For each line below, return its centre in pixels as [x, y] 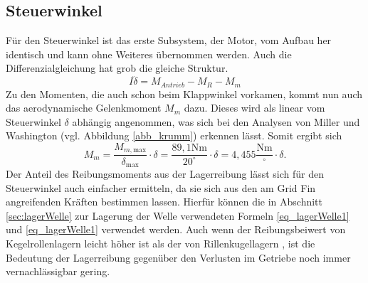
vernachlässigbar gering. [58, 271]
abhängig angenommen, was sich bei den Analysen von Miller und [216, 121]
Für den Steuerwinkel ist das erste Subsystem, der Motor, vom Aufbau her [169, 40]
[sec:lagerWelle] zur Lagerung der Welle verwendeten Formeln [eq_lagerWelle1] [178, 215]
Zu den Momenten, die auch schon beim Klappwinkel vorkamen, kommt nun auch [184, 94]
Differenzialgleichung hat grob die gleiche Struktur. [117, 68]
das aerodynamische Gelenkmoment [84, 108]
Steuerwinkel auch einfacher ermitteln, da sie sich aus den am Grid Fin [161, 187]
